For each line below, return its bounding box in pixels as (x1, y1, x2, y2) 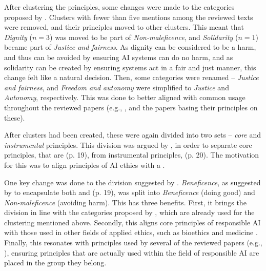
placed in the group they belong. (4, 257, 107, 268)
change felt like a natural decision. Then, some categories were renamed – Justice (4, 72, 259, 83)
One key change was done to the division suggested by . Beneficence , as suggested (4, 177, 261, 187)
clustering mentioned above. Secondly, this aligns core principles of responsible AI (4, 217, 261, 227)
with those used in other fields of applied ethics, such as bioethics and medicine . (4, 227, 258, 238)
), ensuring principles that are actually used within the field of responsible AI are (4, 247, 259, 258)
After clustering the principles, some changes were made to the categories (4, 2, 235, 12)
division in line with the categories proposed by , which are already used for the (4, 207, 255, 218)
